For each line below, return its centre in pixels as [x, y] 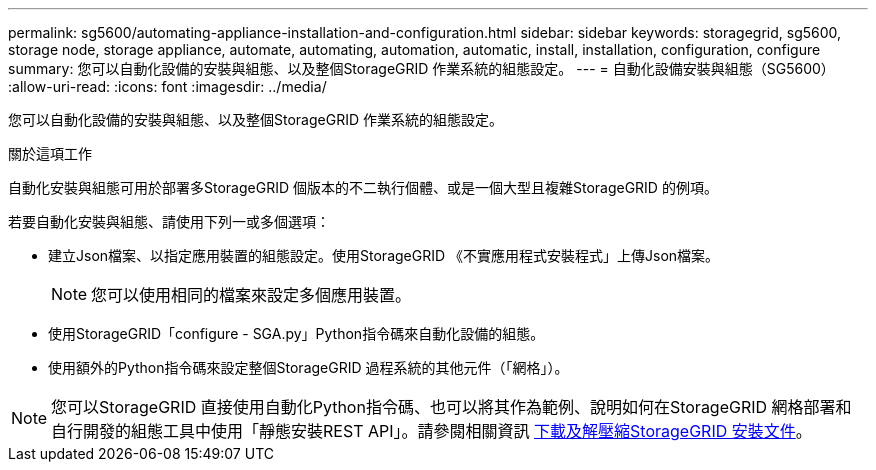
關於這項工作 [50, 153]
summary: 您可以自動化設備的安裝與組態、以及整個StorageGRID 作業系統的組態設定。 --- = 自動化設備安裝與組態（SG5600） [421, 68]
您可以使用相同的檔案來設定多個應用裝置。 [251, 295]
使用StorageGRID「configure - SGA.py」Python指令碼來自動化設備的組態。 [296, 333]
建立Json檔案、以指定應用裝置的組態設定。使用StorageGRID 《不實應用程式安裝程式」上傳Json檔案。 [384, 255]
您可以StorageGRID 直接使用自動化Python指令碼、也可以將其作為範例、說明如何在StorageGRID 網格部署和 [451, 407]
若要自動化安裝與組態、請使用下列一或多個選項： [169, 221]
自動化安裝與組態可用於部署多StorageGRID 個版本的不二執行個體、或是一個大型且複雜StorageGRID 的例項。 [363, 187]
